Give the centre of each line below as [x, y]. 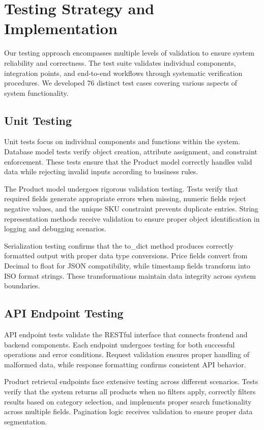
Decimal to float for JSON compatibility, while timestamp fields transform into [127, 266]
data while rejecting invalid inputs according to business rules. [101, 171]
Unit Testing [38, 120]
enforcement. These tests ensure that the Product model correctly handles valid [128, 161]
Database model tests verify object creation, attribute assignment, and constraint [131, 152]
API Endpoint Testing [64, 313]
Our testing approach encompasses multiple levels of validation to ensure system [129, 53]
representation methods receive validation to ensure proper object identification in [132, 218]
